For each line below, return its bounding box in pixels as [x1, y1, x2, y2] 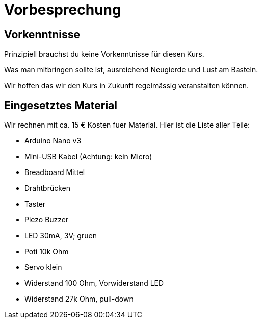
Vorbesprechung [4, 1, 121, 18]
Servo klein [24, 263, 62, 272]
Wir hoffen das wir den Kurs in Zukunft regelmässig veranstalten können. [4, 81, 249, 90]
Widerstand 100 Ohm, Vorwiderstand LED [24, 279, 164, 288]
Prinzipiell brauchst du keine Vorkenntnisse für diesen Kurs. [4, 49, 204, 59]
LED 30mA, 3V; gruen [24, 231, 97, 240]
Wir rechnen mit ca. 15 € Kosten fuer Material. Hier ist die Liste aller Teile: [4, 120, 250, 130]
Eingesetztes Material [4, 98, 117, 112]
